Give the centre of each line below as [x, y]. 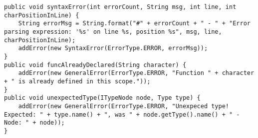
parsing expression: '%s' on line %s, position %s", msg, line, [113, 32]
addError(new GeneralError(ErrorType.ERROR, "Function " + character [136, 73]
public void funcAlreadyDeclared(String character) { [95, 65]
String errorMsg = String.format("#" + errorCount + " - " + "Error [134, 24]
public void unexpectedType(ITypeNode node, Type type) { [102, 98]
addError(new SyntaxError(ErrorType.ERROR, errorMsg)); [113, 48]
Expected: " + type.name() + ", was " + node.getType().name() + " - [122, 114]
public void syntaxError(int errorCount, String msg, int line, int [120, 7]
